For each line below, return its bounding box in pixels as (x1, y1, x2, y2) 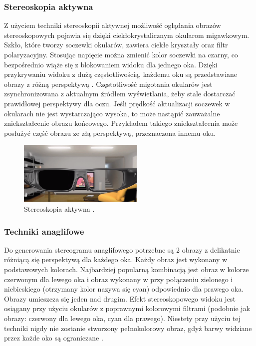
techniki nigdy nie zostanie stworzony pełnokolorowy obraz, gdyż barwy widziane (4, 323, 252, 333)
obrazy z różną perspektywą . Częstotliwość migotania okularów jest (4, 78, 213, 89)
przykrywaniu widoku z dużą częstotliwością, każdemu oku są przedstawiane (4, 69, 238, 79)
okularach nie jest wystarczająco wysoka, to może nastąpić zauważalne (4, 108, 220, 118)
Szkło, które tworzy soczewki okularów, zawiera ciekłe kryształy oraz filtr (4, 39, 228, 50)
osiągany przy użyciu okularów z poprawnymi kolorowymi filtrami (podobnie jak (4, 303, 251, 314)
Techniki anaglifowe (4, 225, 84, 237)
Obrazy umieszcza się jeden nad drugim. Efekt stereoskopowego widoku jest (4, 293, 236, 304)
